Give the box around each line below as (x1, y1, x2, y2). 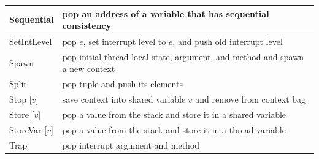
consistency (62, 19, 112, 32)
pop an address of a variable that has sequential (62, 7, 269, 20)
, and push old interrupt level (172, 34, 283, 47)
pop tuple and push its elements (62, 77, 183, 90)
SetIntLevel (9, 34, 52, 47)
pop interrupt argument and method (62, 138, 200, 151)
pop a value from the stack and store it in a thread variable (62, 123, 286, 136)
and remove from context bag (195, 93, 306, 106)
